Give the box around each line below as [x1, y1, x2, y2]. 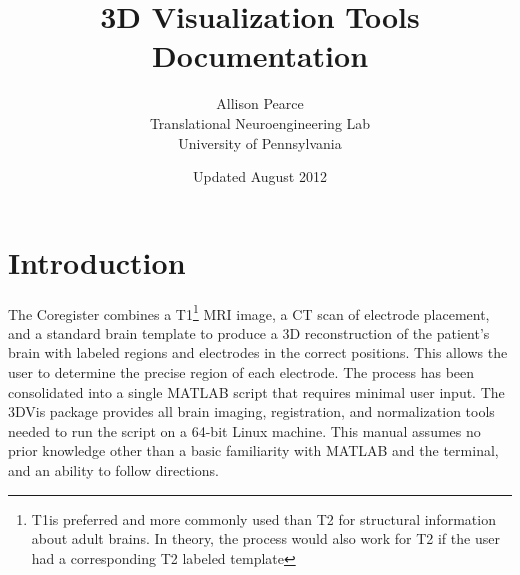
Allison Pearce [216, 93, 304, 114]
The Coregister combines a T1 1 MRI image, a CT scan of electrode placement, [8, 300, 490, 324]
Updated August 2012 [193, 166, 327, 187]
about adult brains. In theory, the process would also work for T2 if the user [31, 528, 500, 549]
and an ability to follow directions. [8, 460, 219, 481]
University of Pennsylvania [178, 132, 342, 153]
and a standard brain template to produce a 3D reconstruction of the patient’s [8, 322, 490, 343]
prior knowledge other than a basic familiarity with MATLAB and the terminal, [8, 440, 499, 461]
